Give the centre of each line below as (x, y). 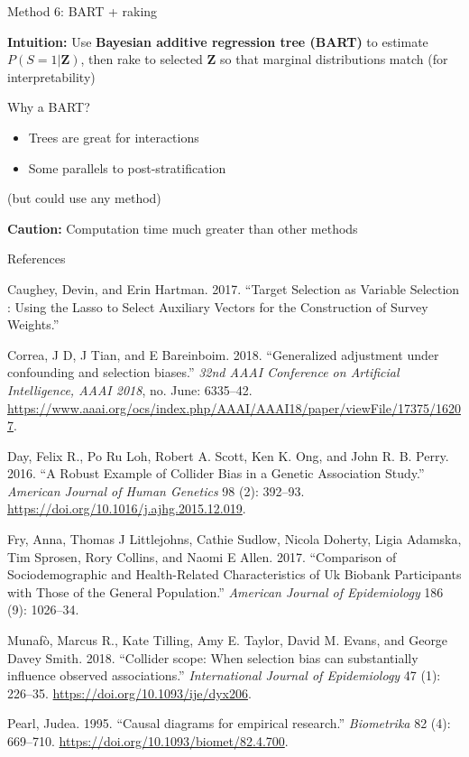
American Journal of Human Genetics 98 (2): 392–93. (156, 490)
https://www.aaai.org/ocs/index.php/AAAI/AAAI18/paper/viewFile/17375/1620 (234, 407)
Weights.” (33, 324)
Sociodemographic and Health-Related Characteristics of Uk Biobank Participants (234, 574)
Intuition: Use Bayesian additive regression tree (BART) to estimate (218, 41)
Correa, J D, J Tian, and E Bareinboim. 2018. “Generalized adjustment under (223, 354)
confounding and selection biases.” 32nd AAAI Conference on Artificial (203, 372)
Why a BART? (49, 107)
